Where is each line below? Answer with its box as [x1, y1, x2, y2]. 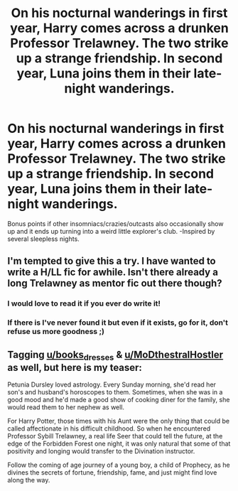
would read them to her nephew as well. [7, 403, 125, 411]
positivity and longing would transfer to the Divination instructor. [7, 447, 195, 455]
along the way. [7, 476, 50, 485]
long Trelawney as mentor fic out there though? [7, 277, 222, 289]
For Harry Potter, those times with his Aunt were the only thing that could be [7, 417, 229, 426]
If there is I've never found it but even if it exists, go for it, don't [7, 318, 229, 328]
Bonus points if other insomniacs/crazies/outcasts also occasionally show [7, 219, 224, 228]
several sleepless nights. [7, 234, 80, 243]
